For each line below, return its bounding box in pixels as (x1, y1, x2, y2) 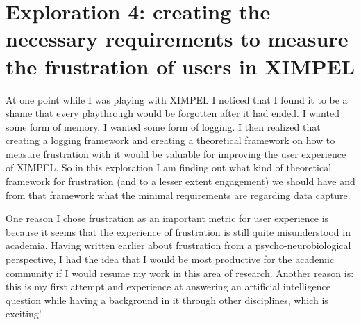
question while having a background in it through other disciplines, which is (6, 292, 328, 307)
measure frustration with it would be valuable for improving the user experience (6, 146, 346, 161)
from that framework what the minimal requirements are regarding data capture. (6, 187, 351, 202)
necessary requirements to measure (6, 24, 349, 53)
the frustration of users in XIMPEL (6, 51, 355, 80)
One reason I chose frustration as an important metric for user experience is (6, 211, 329, 225)
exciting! (6, 306, 42, 321)
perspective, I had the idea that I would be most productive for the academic (6, 252, 335, 267)
